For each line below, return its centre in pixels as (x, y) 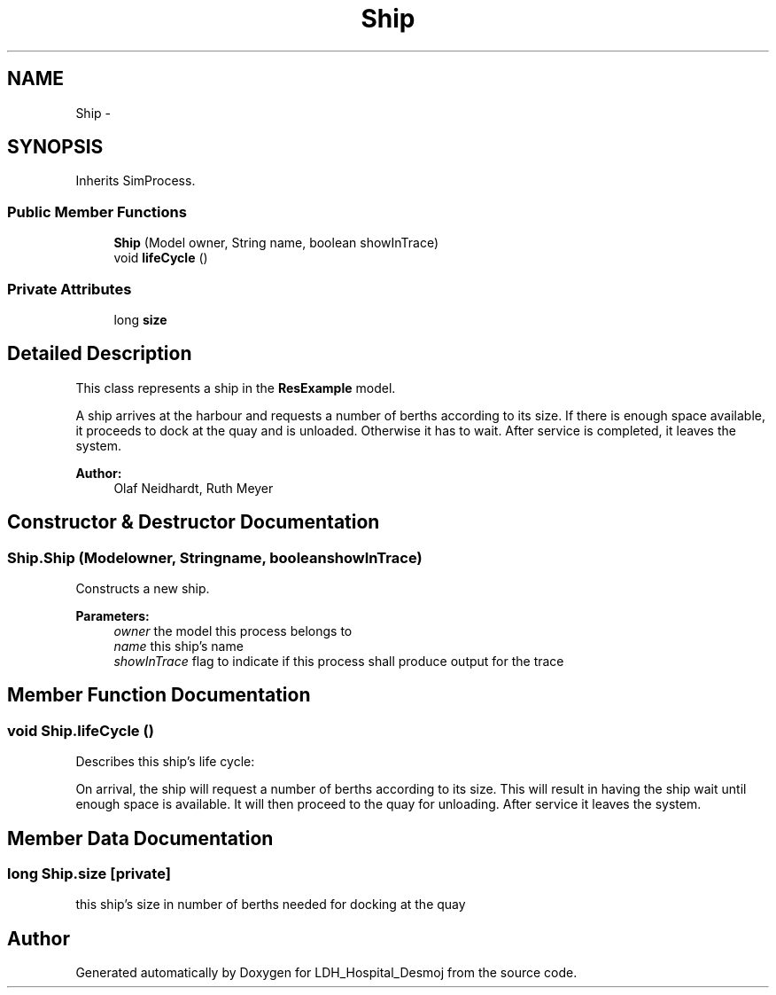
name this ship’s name (178, 646)
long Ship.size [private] (89, 874)
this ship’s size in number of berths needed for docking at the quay (271, 905)
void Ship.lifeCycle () (81, 730)
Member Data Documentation (140, 838)
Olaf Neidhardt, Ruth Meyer (194, 488)
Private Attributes (70, 289)
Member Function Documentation (159, 695)
